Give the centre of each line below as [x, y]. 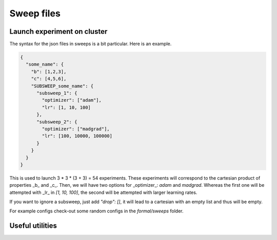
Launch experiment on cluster [58, 31]
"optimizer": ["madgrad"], [76, 129]
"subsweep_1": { [57, 93]
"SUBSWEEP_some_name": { [62, 86]
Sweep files [35, 13]
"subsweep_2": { [57, 122]
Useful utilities [33, 226]
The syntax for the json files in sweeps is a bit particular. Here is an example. [91, 44]
